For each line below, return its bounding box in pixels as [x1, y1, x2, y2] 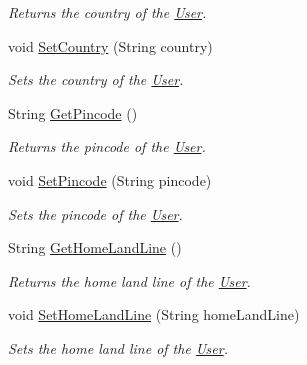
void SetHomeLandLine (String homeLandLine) [8, 304, 300, 325]
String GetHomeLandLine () [8, 237, 182, 258]
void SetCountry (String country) [8, 35, 213, 56]
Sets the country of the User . [8, 69, 184, 90]
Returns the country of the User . [8, 2, 207, 22]
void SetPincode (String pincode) [8, 169, 212, 190]
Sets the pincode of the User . [8, 203, 183, 224]
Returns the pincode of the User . [8, 136, 206, 157]
